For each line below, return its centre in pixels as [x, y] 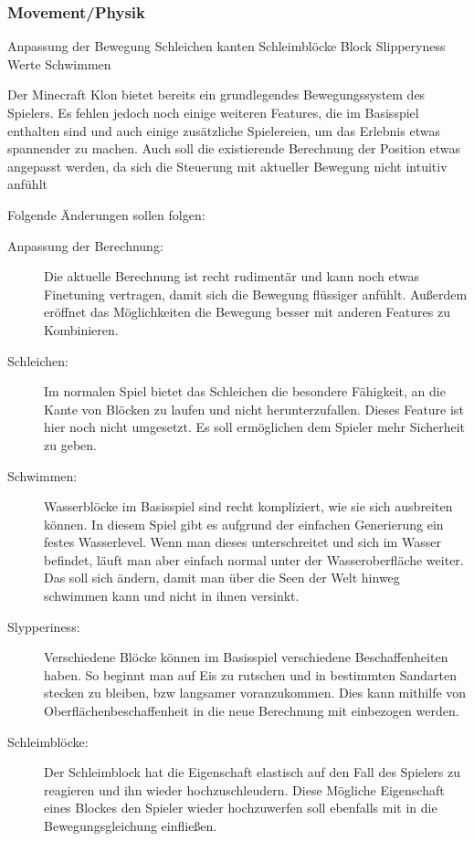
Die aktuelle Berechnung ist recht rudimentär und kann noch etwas [232, 276]
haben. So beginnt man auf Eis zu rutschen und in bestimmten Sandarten [251, 674]
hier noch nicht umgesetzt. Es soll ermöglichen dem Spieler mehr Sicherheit [255, 427]
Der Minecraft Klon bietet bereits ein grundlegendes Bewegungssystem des [216, 95]
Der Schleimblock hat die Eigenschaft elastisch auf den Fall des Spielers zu [253, 772]
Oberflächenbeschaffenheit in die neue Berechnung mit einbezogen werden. [252, 711]
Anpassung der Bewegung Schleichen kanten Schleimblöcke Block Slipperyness [226, 46]
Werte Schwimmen [59, 63]
